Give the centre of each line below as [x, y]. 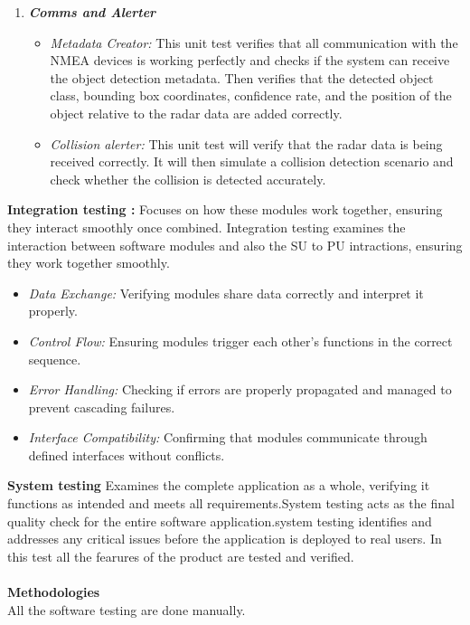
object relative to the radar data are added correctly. [196, 113]
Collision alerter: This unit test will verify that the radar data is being [246, 143]
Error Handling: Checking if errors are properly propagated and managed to [240, 389]
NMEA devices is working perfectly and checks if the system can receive [250, 60]
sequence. [55, 359]
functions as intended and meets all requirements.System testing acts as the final [231, 503]
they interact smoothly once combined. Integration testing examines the [207, 227]
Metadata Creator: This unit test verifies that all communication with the [254, 42]
